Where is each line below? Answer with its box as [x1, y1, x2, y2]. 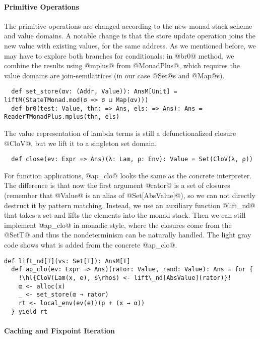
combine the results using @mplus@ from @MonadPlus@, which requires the [4, 60, 240, 71]
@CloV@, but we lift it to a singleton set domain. [4, 137, 157, 148]
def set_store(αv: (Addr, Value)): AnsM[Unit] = [11, 88, 177, 95]
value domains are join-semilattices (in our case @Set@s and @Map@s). [4, 70, 225, 80]
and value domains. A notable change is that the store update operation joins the [4, 30, 255, 41]
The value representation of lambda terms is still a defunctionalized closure [4, 127, 236, 138]
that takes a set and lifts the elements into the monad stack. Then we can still [4, 210, 246, 220]
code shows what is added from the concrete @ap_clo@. [4, 239, 177, 250]
